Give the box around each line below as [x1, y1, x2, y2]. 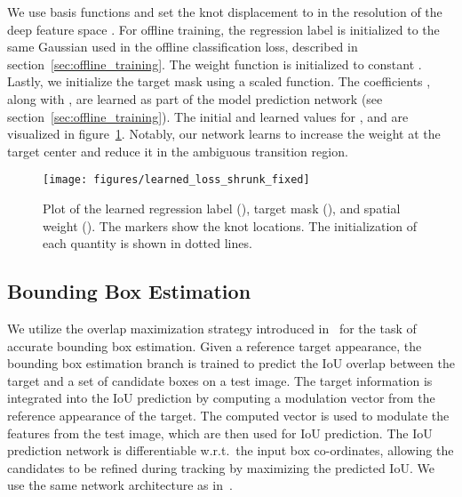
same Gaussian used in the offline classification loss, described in [7, 37, 358, 56]
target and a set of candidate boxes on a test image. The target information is [7, 371, 433, 389]
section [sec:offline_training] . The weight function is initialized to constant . [7, 54, 422, 73]
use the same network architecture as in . [7, 476, 233, 494]
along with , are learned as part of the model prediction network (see [7, 89, 383, 108]
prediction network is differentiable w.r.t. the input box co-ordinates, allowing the [7, 441, 454, 460]
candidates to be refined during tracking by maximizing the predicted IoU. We [7, 458, 434, 477]
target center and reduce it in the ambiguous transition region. [7, 141, 348, 160]
